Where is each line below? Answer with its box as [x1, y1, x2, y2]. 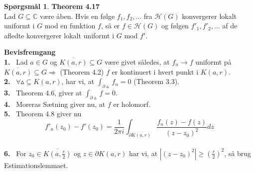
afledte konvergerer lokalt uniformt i [4, 30, 115, 40]
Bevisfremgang [4, 47, 56, 57]
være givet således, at [104, 56, 170, 67]
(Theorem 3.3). [133, 76, 180, 86]
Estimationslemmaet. [4, 160, 68, 170]
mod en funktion [44, 20, 96, 31]
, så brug [224, 148, 252, 158]
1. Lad [4, 56, 28, 67]
